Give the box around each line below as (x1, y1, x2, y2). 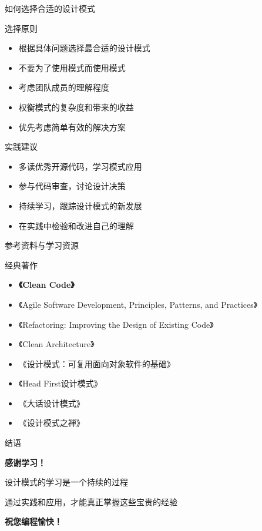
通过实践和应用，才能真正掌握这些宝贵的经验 (5, 495, 177, 508)
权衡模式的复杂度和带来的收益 (18, 100, 134, 113)
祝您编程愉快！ (5, 515, 62, 527)
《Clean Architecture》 (18, 338, 95, 350)
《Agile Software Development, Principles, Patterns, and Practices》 (18, 298, 258, 310)
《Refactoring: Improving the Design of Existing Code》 (18, 318, 214, 330)
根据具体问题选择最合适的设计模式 (18, 42, 150, 54)
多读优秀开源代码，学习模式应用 (18, 160, 142, 172)
